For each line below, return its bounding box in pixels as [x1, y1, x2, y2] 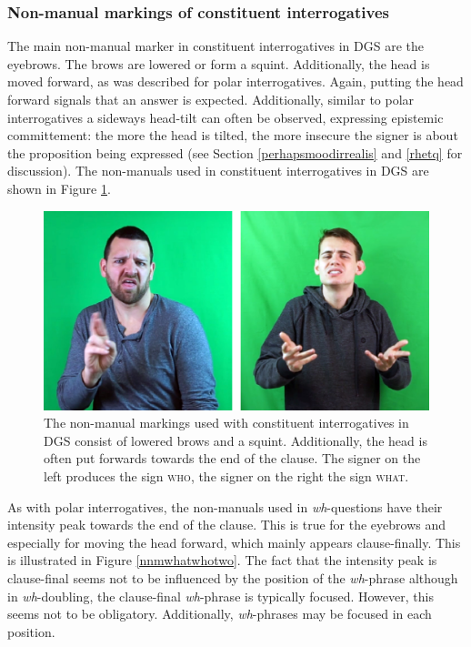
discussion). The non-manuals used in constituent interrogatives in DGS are [7, 161, 429, 180]
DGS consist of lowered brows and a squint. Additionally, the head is [44, 430, 427, 450]
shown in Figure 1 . [7, 178, 111, 197]
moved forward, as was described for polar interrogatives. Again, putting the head [7, 72, 464, 91]
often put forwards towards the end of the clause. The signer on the [44, 449, 421, 468]
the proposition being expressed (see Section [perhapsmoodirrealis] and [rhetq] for [7, 143, 463, 162]
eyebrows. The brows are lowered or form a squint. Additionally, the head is [7, 54, 430, 73]
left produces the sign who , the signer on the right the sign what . [44, 466, 409, 485]
